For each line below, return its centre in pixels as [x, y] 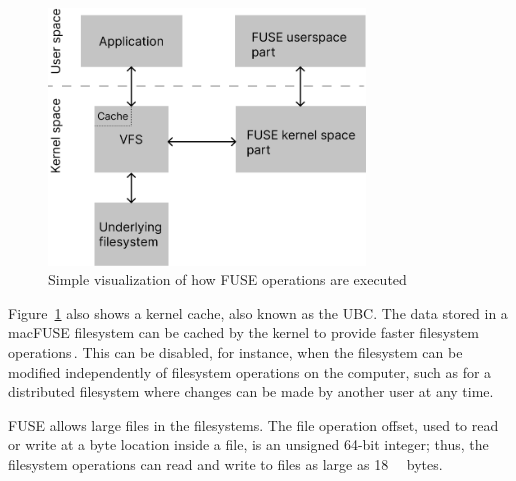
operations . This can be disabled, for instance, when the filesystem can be [235, 352]
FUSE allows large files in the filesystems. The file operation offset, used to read [253, 424]
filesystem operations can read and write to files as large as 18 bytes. [225, 464]
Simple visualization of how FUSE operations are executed [227, 279]
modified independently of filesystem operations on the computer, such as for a [250, 371]
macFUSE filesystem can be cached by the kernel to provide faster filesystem [244, 332]
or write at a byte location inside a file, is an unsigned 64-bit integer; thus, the [248, 444]
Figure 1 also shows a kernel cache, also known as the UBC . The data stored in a [258, 312]
